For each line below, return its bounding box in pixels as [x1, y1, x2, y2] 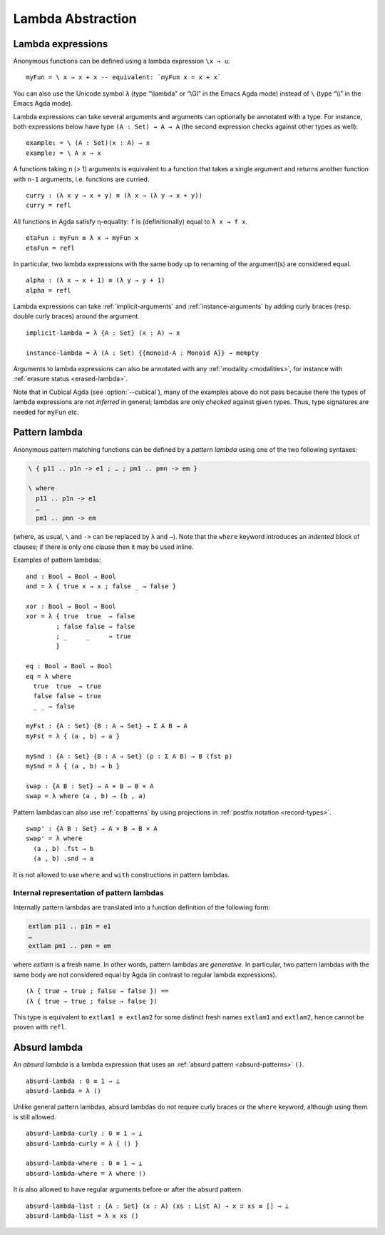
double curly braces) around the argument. [13, 312, 140, 321]
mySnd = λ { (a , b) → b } [26, 762, 120, 770]
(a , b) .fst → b [33, 845, 94, 852]
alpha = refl [26, 286, 71, 294]
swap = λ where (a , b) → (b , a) [26, 792, 146, 800]
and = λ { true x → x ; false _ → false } [26, 583, 177, 590]
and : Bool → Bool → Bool [26, 572, 117, 580]
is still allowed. [13, 1112, 56, 1121]
